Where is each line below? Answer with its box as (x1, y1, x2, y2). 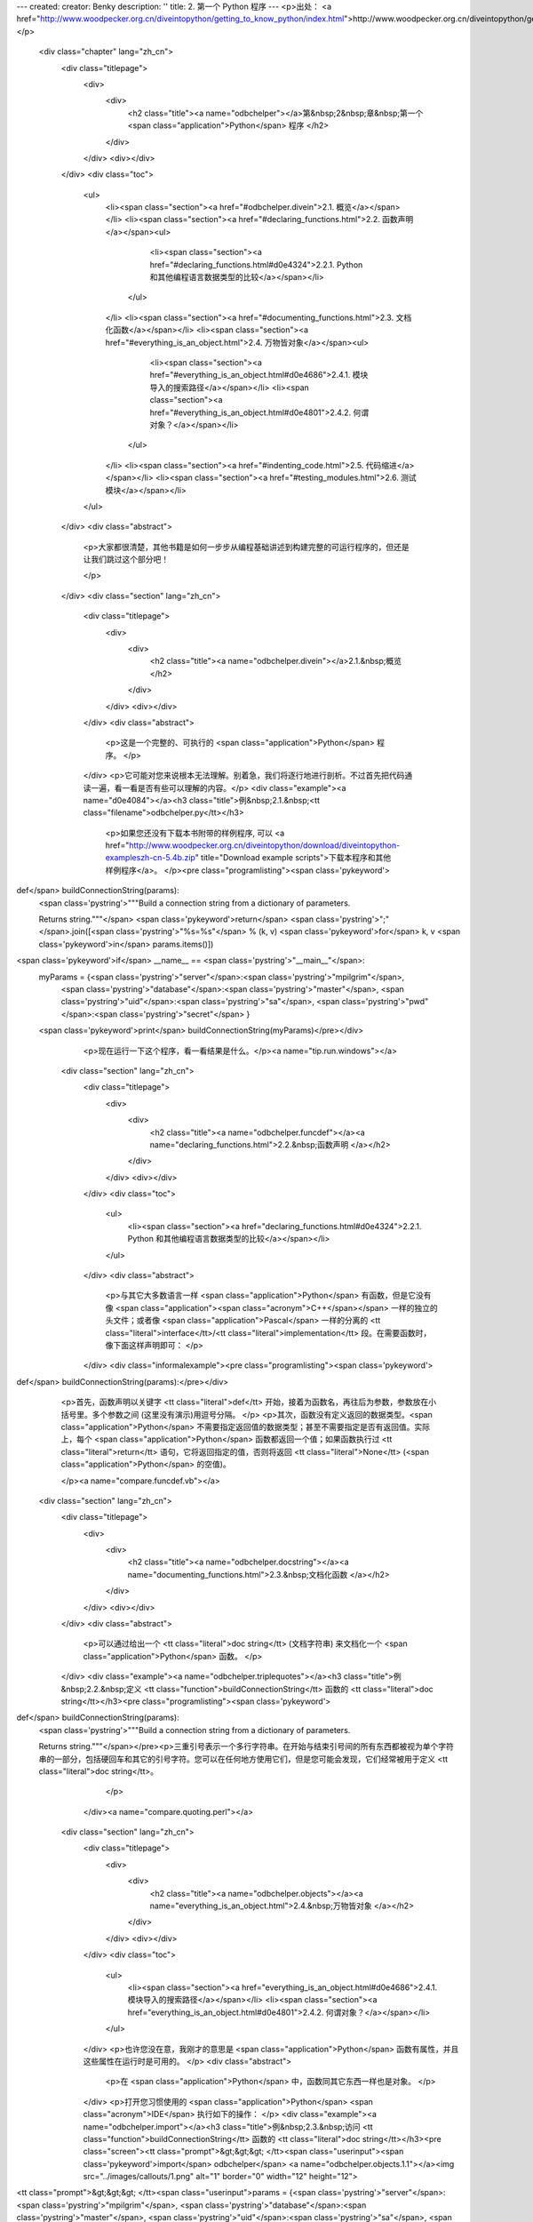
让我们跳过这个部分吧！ (83, 554, 169, 564)
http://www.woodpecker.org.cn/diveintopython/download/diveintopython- (129, 840, 401, 851)
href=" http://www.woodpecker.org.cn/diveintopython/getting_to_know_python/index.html (16, 13, 345, 24)
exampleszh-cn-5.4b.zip (105, 852, 195, 863)
